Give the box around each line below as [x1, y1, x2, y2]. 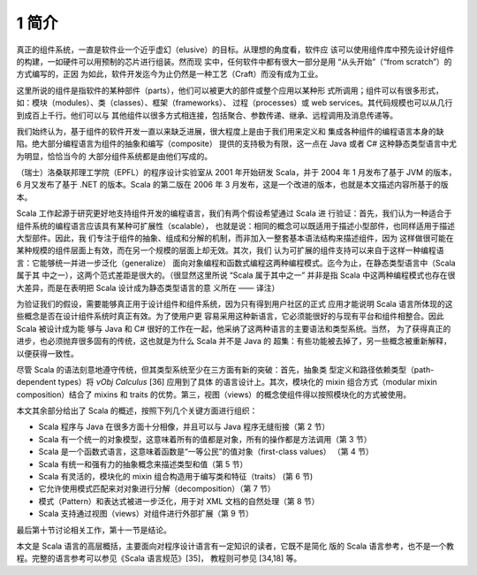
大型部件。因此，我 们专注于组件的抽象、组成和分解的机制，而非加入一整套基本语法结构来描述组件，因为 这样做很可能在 [16, 233, 454, 243]
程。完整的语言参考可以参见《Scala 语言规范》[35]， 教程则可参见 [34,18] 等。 [16, 553, 302, 563]
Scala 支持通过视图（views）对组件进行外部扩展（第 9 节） [38, 509, 254, 519]
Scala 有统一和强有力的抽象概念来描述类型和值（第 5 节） [38, 458, 248, 469]
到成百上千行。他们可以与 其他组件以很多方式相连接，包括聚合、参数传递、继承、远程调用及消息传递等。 [16, 110, 397, 120]
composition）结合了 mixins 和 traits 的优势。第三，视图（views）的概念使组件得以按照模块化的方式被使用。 [16, 389, 412, 400]
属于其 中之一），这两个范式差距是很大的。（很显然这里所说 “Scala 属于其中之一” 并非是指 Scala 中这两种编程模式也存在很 [16, 270, 456, 280]
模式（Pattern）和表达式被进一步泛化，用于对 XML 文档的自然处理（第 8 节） [38, 495, 320, 506]
